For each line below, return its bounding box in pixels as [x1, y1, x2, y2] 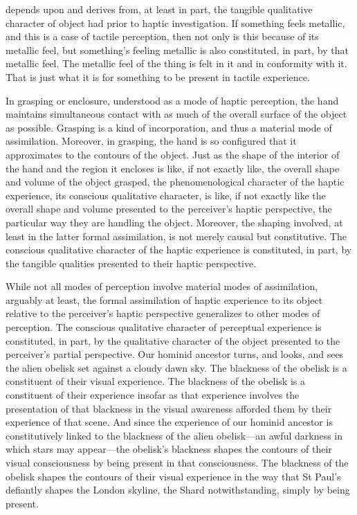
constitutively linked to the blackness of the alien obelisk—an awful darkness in [6, 428, 343, 442]
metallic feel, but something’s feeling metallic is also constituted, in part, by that [6, 42, 349, 57]
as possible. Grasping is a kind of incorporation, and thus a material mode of [6, 120, 332, 134]
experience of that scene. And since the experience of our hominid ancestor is [6, 415, 333, 429]
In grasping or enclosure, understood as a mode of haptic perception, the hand [6, 93, 339, 107]
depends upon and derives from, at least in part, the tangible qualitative [6, 2, 313, 16]
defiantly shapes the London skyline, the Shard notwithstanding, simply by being [6, 482, 350, 497]
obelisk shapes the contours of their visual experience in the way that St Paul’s [6, 469, 341, 483]
